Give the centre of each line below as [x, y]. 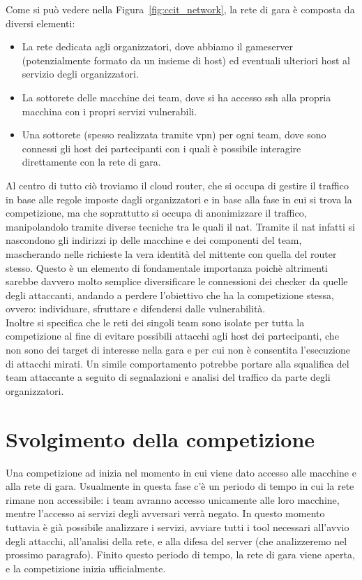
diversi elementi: [40, 23]
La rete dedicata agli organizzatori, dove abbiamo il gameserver [157, 46]
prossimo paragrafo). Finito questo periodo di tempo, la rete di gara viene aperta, [180, 554]
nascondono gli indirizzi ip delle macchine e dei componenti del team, [154, 240]
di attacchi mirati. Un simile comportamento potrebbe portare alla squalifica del [178, 363]
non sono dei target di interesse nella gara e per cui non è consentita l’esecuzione [178, 350]
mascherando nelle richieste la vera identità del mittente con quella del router [171, 253]
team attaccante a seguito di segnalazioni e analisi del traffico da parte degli [168, 377]
